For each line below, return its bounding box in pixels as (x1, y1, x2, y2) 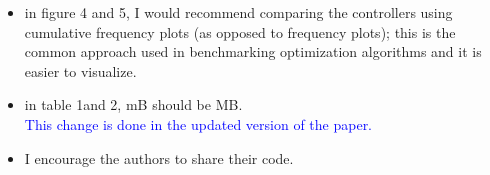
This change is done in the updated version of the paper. (24, 113, 373, 134)
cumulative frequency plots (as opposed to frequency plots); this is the (24, 21, 456, 42)
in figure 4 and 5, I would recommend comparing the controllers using (24, 2, 453, 22)
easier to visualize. (24, 60, 137, 81)
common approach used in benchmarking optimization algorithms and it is (24, 41, 482, 62)
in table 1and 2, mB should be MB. (24, 94, 243, 115)
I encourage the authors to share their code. (24, 147, 294, 168)
